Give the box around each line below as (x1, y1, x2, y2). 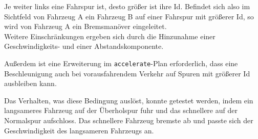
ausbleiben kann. (4, 78, 57, 89)
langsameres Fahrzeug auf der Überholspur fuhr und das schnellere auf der (4, 105, 238, 116)
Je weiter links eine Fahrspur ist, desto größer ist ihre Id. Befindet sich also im (4, 1, 250, 11)
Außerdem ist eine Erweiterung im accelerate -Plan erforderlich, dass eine (4, 58, 238, 68)
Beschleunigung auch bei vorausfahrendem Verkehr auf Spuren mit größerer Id (4, 68, 250, 78)
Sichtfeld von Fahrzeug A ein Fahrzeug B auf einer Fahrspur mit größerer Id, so (4, 11, 254, 21)
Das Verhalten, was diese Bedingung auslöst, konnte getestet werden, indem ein (4, 95, 253, 105)
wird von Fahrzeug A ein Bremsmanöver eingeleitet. (4, 21, 167, 32)
